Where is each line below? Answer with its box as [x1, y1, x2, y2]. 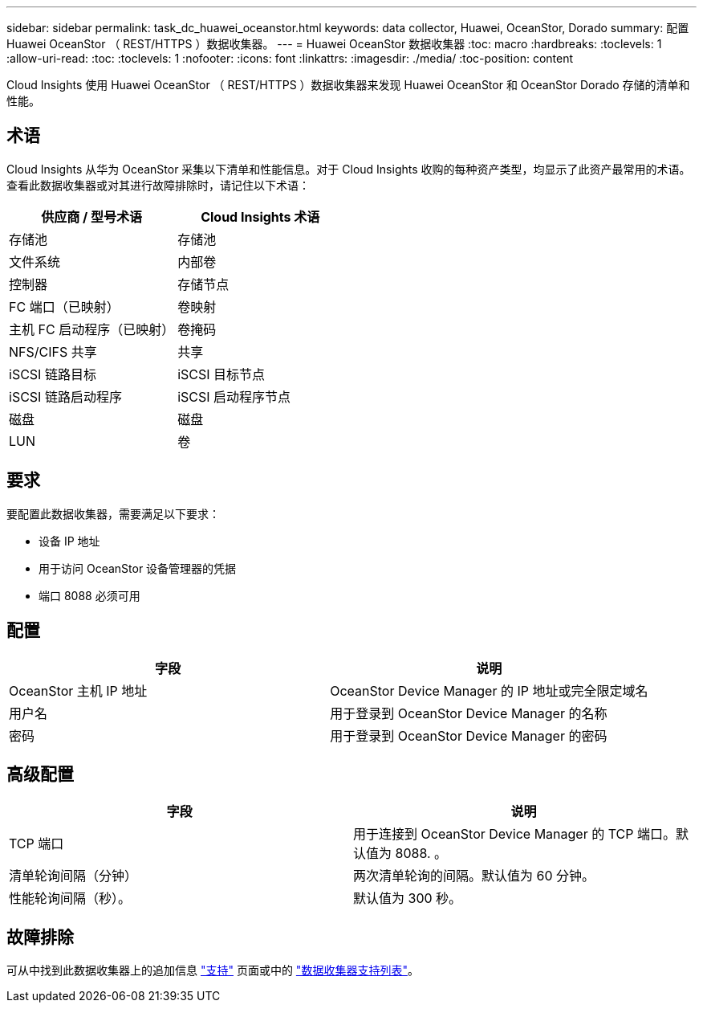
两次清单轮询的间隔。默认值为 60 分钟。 [353, 868, 595, 884]
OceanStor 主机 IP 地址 [9, 682, 148, 699]
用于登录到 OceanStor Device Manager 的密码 [330, 727, 608, 744]
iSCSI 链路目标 [9, 366, 96, 382]
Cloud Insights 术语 [201, 208, 320, 225]
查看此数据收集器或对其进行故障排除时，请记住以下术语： [6, 178, 310, 192]
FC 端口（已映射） [9, 298, 120, 315]
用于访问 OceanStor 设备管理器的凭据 [39, 561, 237, 575]
